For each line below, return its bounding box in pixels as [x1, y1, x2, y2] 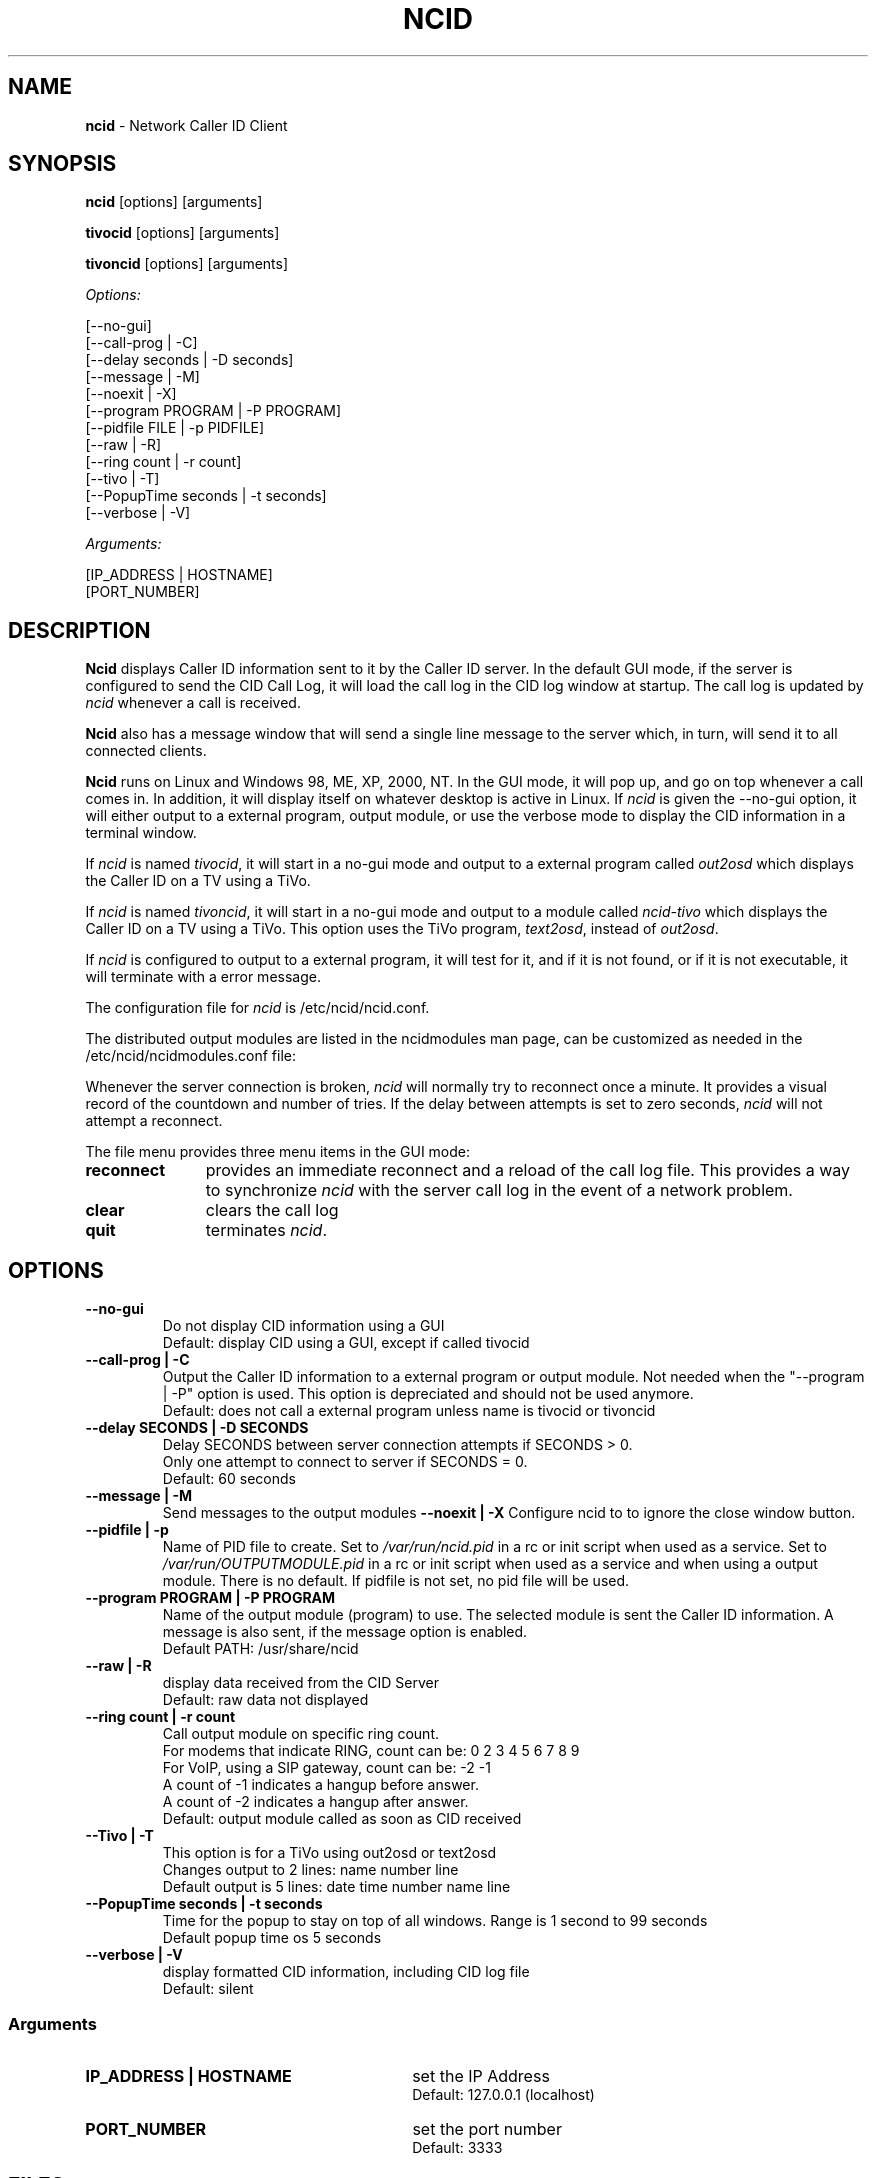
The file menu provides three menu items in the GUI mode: [85, 1143, 471, 1161]
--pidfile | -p [85, 1521, 169, 1539]
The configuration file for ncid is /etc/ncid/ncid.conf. [85, 999, 430, 1017]
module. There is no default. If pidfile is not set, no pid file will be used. [162, 1572, 630, 1590]
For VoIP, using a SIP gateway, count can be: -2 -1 [162, 1759, 491, 1777]
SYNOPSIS [8, 151, 117, 177]
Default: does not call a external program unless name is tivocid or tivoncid [162, 1402, 656, 1420]
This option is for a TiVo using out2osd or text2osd [162, 1844, 497, 1862]
